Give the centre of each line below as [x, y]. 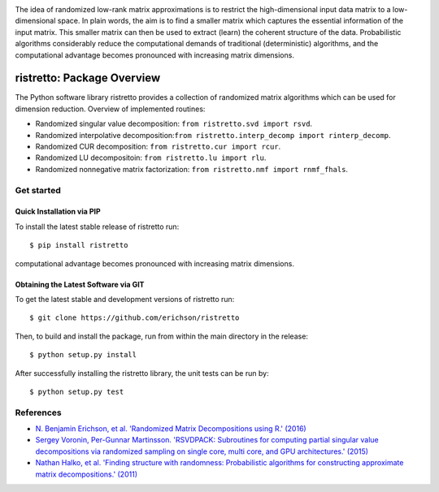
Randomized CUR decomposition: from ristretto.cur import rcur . [158, 147]
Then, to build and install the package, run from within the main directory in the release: [162, 336]
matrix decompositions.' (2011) [87, 474]
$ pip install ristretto [79, 245]
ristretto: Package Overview [88, 78]
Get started [38, 190]
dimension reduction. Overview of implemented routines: [110, 109]
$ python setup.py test [77, 391]
